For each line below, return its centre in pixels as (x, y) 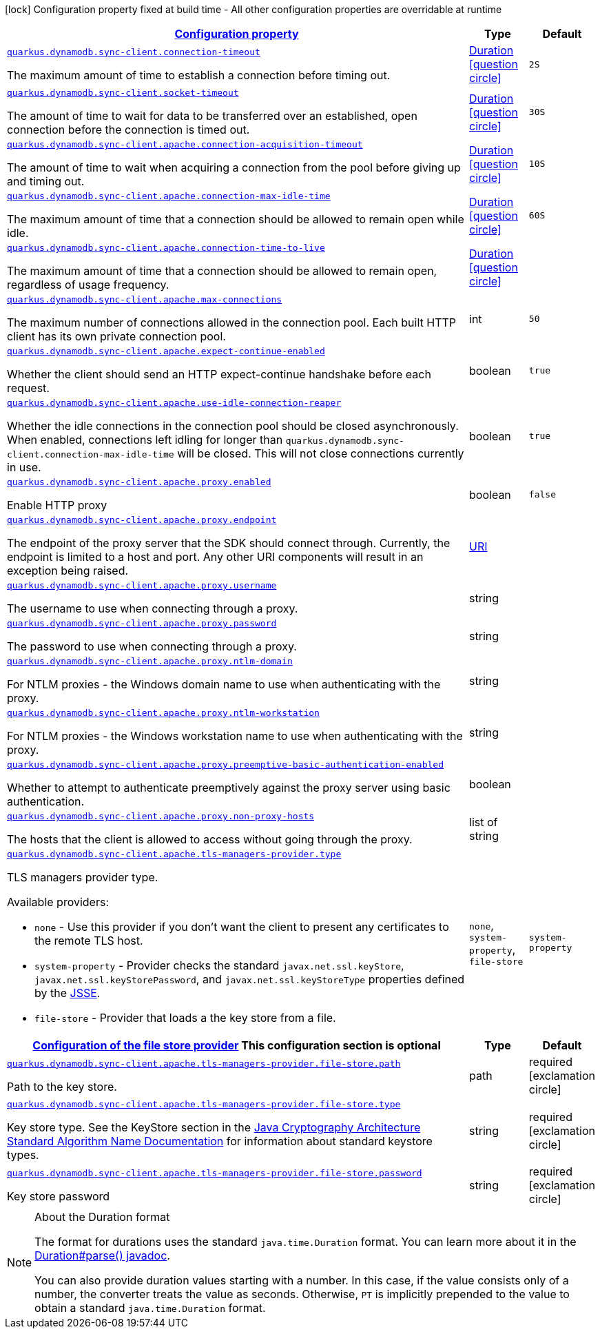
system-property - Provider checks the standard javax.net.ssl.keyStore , (219, 965)
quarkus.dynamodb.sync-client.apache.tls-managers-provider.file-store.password (215, 1173)
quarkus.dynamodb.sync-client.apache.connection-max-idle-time (169, 196)
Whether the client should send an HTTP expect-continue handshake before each (219, 374)
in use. (24, 467)
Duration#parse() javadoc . (102, 1255)
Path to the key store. (62, 1086)
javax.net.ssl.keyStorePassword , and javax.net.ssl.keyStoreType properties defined (250, 979)
